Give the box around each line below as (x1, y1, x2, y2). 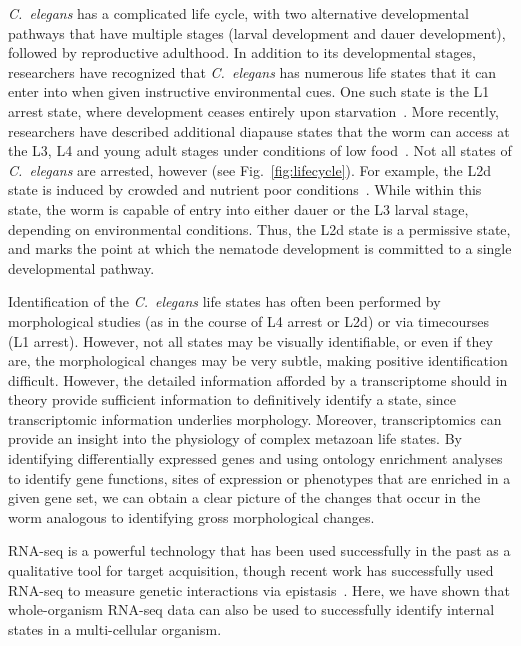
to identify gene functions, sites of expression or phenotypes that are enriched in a (8, 467, 511, 488)
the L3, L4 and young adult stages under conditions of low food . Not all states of (8, 140, 512, 161)
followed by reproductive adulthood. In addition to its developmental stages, (8, 42, 476, 63)
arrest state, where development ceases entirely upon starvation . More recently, (8, 100, 500, 121)
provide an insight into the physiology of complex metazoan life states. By (8, 428, 462, 449)
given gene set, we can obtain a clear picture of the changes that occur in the (8, 487, 481, 508)
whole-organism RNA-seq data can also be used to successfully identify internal (8, 599, 495, 620)
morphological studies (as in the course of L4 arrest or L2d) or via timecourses (8, 310, 490, 331)
